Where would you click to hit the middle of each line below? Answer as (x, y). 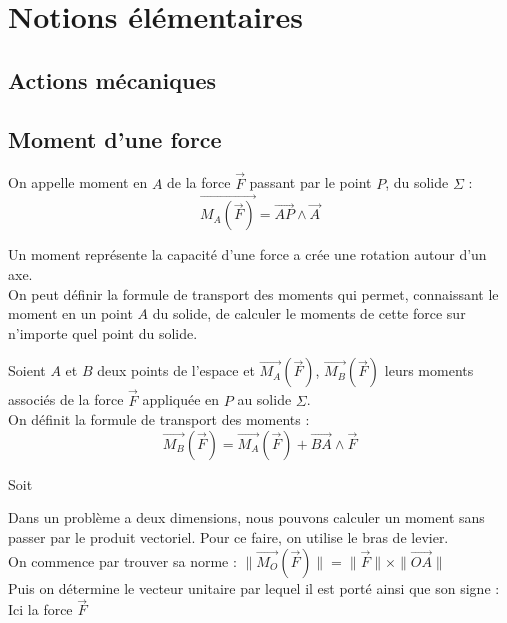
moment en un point (70, 313)
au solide (264, 399)
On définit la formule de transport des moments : (159, 419)
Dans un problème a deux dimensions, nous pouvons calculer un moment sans (246, 517)
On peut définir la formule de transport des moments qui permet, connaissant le (253, 293)
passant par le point (310, 182)
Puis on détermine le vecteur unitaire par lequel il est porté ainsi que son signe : (254, 587)
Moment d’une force (115, 138)
